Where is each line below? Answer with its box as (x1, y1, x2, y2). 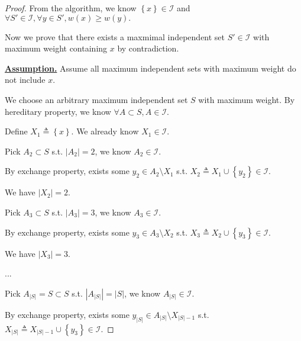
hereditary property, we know (5, 105, 111, 117)
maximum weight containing (5, 42, 108, 54)
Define (5, 125, 28, 137)
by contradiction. (117, 42, 179, 54)
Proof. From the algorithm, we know (5, 2, 137, 14)
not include (5, 73, 46, 86)
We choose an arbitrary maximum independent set (5, 93, 188, 105)
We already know (76, 125, 139, 137)
